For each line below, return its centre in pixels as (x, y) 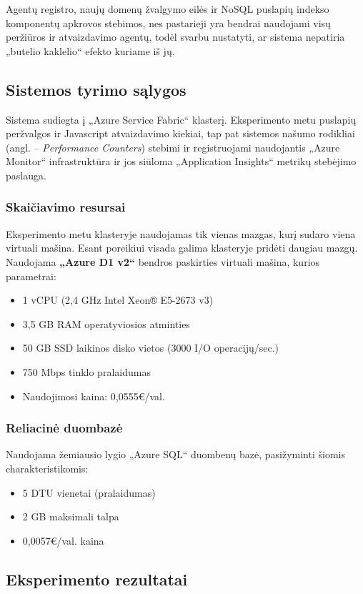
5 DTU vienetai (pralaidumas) (89, 492)
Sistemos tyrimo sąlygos (96, 89)
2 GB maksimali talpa (71, 516)
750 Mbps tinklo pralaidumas (86, 371)
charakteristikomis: (47, 468)
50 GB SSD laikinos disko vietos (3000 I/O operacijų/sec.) (151, 348)
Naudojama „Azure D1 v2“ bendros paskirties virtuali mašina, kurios (163, 261)
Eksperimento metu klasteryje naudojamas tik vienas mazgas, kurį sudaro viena (181, 233)
